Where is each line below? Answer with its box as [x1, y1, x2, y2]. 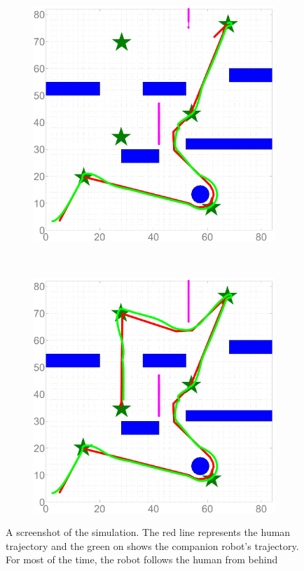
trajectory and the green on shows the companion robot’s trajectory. [6, 538, 299, 553]
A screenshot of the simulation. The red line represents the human [6, 525, 291, 539]
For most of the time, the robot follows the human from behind [6, 552, 278, 567]
